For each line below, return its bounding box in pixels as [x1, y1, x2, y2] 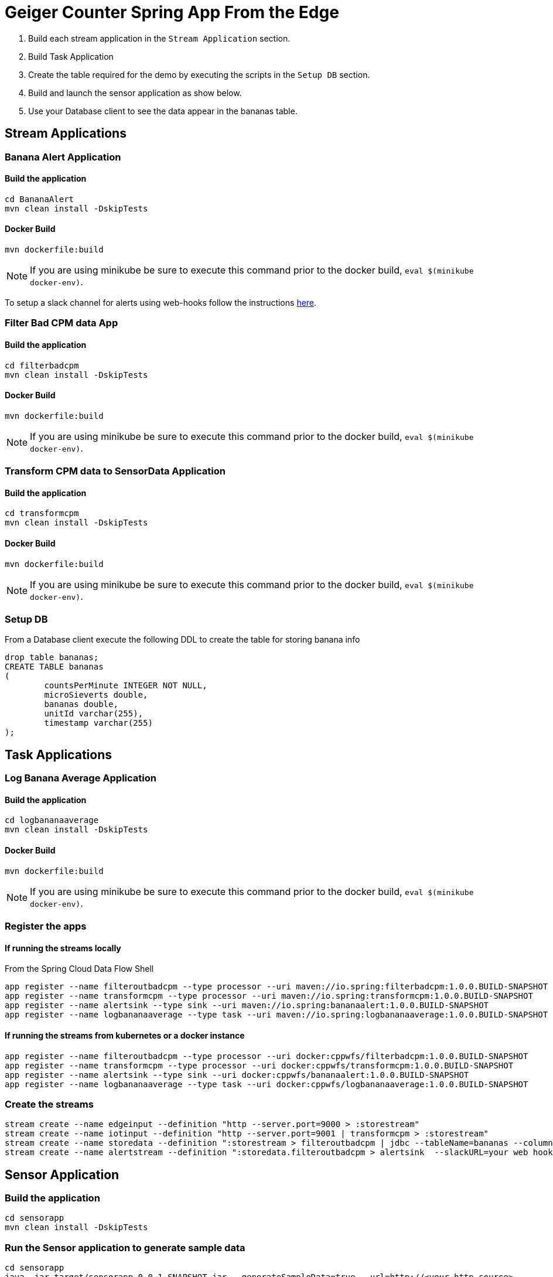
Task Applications [5, 747, 112, 762]
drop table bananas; [5, 653, 99, 663]
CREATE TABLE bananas [5, 662, 104, 672]
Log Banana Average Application [5, 772, 156, 784]
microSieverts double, [44, 690, 148, 700]
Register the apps [5, 920, 87, 933]
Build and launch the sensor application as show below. [28, 87, 242, 98]
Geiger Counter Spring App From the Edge [5, 2, 339, 22]
